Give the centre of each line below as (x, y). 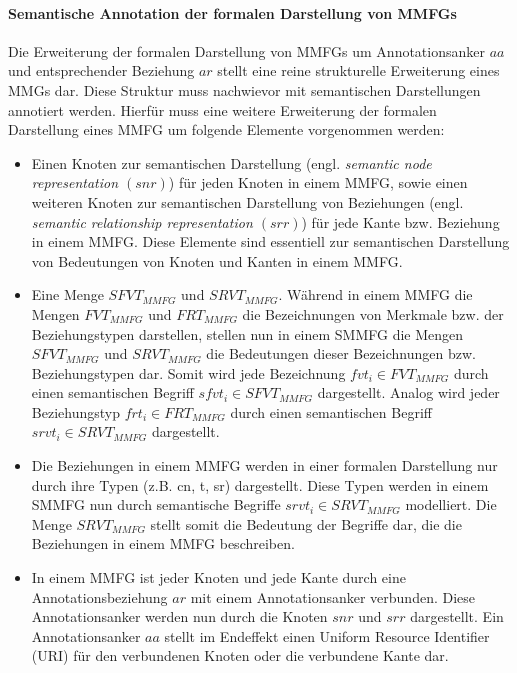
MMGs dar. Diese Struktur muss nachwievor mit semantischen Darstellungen (244, 89)
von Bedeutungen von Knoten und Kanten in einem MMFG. (217, 260)
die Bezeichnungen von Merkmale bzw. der (373, 313)
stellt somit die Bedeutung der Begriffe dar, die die (306, 523)
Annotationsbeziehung (99, 596)
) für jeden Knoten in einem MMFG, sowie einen (318, 182)
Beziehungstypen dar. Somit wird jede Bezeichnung (188, 372)
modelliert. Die (451, 504)
